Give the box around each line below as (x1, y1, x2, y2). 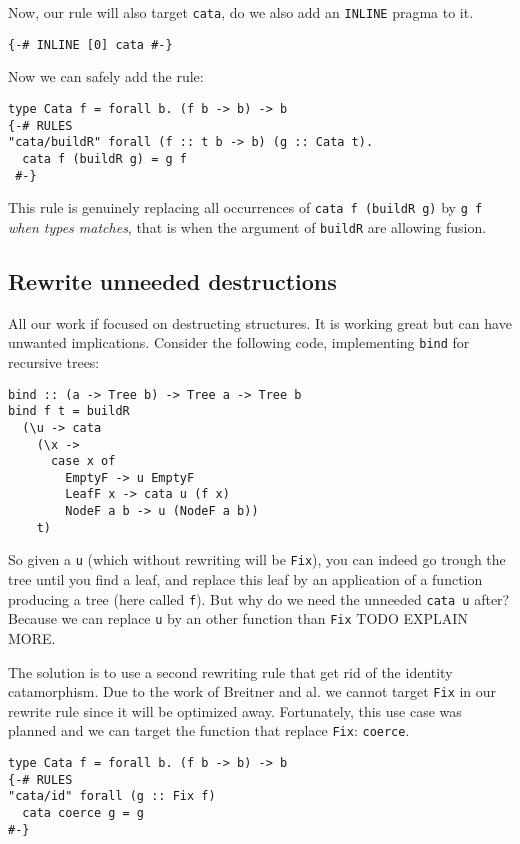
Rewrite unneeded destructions (8, 265, 337, 296)
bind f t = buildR (8, 404, 130, 419)
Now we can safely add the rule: (8, 66, 204, 87)
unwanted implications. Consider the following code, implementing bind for (8, 332, 470, 353)
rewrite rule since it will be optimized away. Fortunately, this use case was (8, 700, 462, 721)
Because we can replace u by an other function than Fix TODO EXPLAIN (8, 608, 468, 629)
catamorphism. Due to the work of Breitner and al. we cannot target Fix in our (8, 681, 497, 702)
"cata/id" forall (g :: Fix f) (8, 789, 216, 804)
